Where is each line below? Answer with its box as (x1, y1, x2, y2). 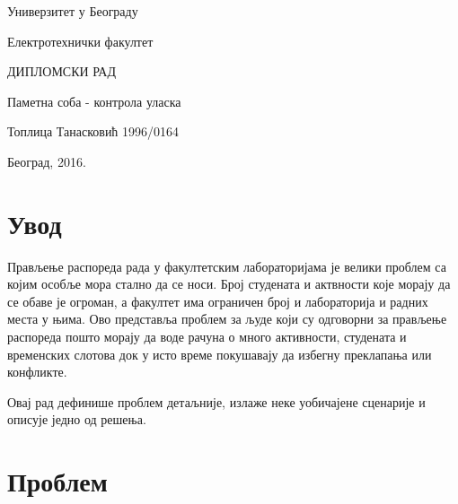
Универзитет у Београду (7, 2, 138, 20)
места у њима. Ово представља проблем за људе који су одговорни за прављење (7, 309, 447, 328)
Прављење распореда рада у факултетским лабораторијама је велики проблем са (7, 256, 446, 275)
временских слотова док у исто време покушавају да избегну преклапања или (7, 344, 432, 363)
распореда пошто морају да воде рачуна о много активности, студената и (7, 327, 407, 346)
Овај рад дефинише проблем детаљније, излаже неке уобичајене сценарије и (7, 392, 426, 411)
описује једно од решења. (7, 410, 146, 429)
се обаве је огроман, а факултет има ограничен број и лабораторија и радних (7, 291, 428, 310)
